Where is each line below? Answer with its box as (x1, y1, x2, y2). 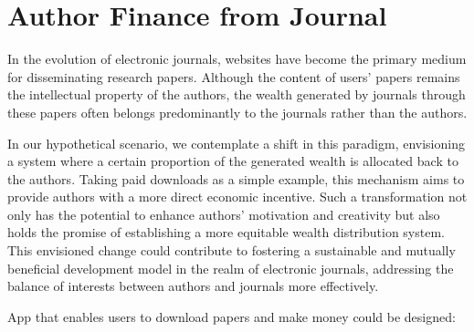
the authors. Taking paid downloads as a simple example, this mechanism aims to (7, 169, 465, 188)
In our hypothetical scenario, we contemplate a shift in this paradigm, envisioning (7, 133, 465, 152)
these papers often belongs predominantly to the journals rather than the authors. (7, 102, 468, 121)
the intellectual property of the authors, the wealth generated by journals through (7, 85, 466, 104)
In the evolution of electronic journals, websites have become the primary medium (7, 49, 467, 68)
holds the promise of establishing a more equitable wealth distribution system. (7, 223, 445, 242)
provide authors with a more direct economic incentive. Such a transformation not (7, 187, 468, 206)
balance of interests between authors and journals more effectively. (7, 276, 379, 296)
